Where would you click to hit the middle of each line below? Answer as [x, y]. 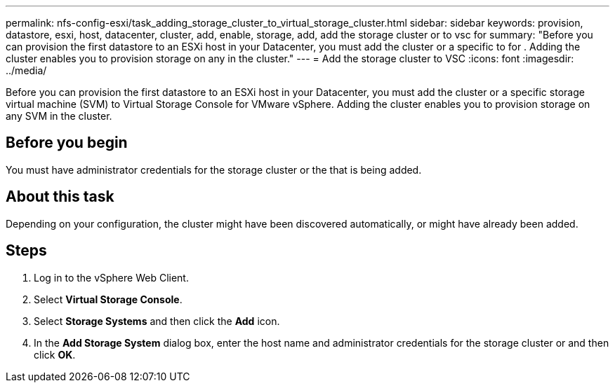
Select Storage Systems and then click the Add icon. [157, 321]
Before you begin [67, 143]
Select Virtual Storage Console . [108, 299]
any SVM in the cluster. [59, 116]
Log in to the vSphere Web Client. [111, 277]
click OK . [55, 354]
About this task [60, 197]
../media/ [26, 70]
